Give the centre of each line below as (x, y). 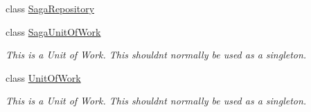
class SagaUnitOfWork (53, 31)
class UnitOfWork (43, 77)
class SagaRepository (50, 8)
